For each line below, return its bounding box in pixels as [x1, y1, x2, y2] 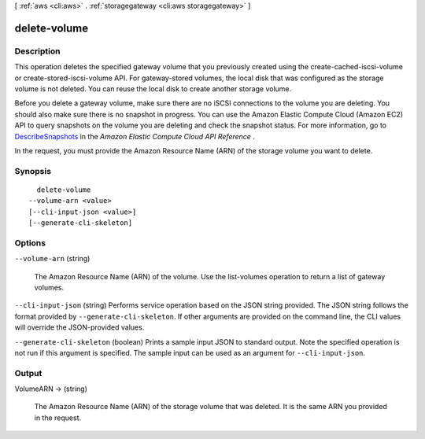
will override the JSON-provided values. [14, 323, 145, 332]
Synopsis [14, 165, 51, 176]
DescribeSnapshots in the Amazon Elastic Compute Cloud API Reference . [14, 131, 256, 141]
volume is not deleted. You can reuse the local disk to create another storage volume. [14, 83, 292, 94]
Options [14, 237, 46, 248]
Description [14, 46, 61, 57]
